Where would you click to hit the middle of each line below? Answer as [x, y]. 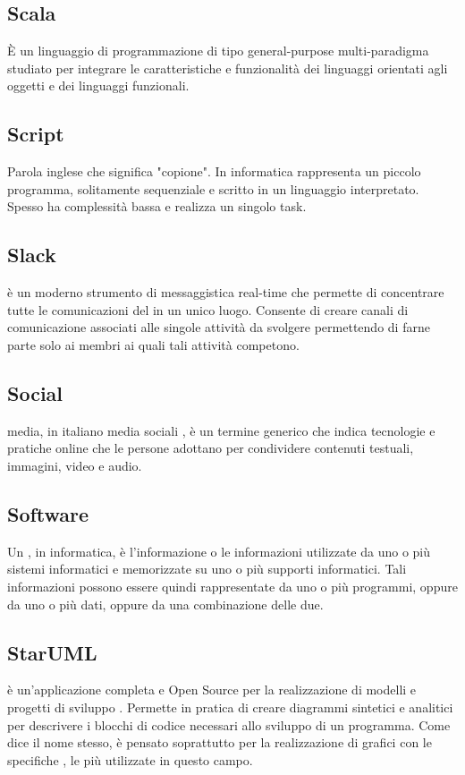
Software [48, 513]
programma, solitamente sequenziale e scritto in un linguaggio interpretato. [213, 188]
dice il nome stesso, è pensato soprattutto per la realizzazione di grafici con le [220, 742]
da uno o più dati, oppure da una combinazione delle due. [165, 604]
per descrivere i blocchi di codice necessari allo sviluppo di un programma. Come [229, 724]
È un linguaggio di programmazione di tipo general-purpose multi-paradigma [218, 51]
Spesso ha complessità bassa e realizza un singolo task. [157, 206]
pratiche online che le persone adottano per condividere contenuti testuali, [211, 448]
